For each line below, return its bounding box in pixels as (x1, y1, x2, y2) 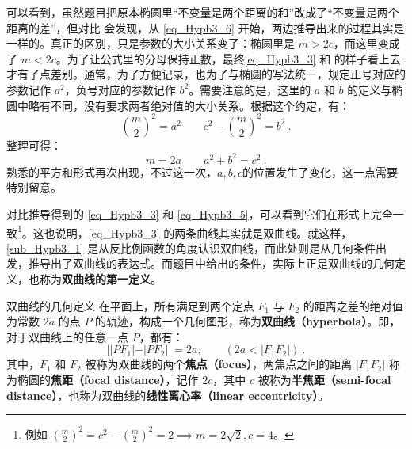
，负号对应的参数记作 (64, 81, 176, 97)
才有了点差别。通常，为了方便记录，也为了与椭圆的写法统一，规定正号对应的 (6, 66, 406, 82)
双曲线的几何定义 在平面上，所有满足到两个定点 (6, 297, 254, 314)
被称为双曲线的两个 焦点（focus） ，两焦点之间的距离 (85, 356, 353, 372)
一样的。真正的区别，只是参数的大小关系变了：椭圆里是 (6, 35, 295, 51)
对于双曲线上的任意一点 (6, 328, 128, 344)
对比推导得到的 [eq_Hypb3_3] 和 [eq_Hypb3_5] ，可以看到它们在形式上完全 (6, 205, 393, 222)
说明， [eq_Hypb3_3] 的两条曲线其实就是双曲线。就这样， (55, 224, 353, 241)
